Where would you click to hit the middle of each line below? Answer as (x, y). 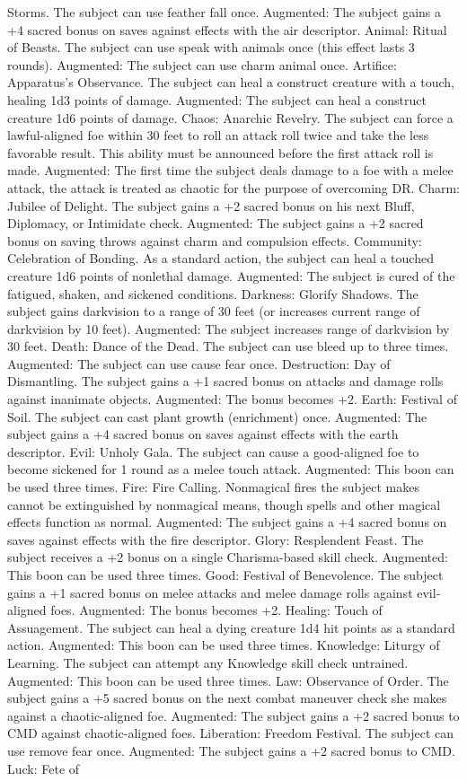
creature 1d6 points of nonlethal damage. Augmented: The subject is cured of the (231, 275)
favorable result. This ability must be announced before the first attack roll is (220, 152)
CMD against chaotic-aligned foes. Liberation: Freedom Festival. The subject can (230, 733)
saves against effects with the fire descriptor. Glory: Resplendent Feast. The (216, 539)
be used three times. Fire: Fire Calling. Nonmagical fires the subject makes (214, 487)
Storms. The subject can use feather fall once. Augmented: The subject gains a (225, 12)
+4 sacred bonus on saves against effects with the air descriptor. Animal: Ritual (227, 29)
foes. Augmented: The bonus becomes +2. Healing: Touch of (216, 610)
